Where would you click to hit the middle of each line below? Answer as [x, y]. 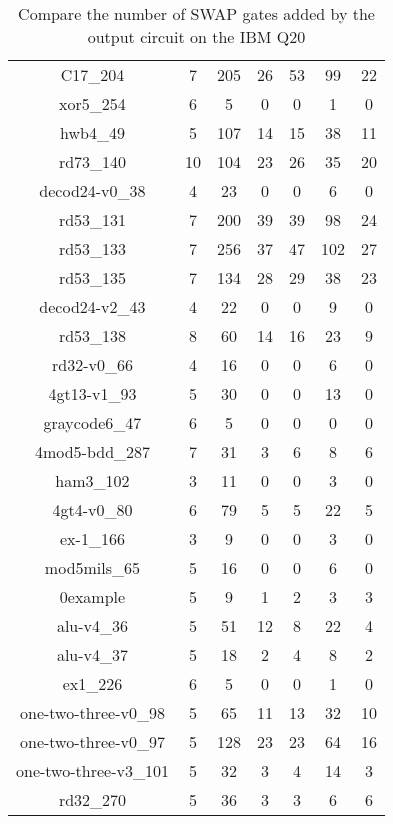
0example [92, 596]
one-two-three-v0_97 [92, 741]
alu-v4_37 [92, 654]
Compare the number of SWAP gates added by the [196, 13]
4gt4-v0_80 [92, 509]
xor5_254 [92, 103]
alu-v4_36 [92, 625]
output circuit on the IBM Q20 [196, 36]
